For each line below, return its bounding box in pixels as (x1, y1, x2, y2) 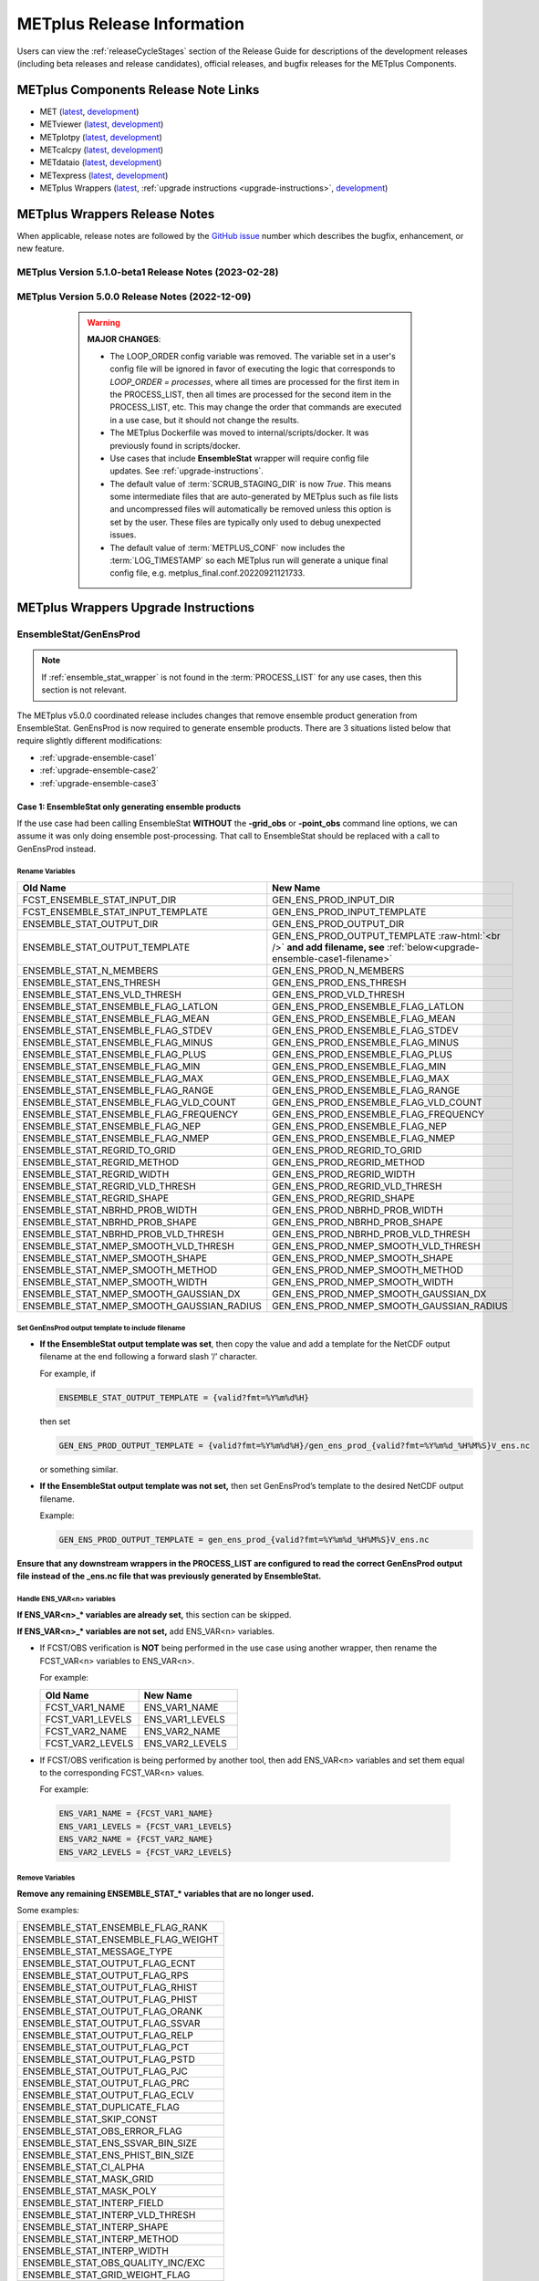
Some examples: (16, 1904, 79, 1915)
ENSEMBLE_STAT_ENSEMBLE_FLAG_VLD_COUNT (22, 1096, 237, 1109)
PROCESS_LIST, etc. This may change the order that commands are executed (109, 401, 401, 412)
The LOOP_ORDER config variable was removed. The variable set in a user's (109, 350, 396, 361)
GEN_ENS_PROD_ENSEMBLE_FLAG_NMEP (272, 1132, 456, 1145)
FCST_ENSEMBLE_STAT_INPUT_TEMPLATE (22, 906, 209, 919)
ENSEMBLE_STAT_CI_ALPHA (22, 2161, 145, 2173)
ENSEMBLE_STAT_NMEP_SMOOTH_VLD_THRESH (22, 1240, 234, 1253)
